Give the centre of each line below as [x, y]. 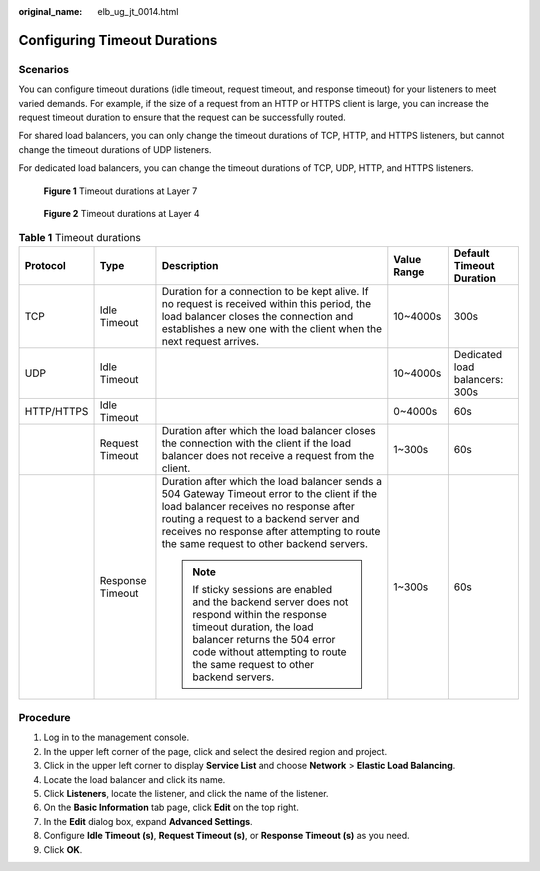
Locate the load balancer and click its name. [134, 779]
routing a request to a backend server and [260, 518]
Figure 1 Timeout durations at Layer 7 [120, 191]
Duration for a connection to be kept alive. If [265, 291]
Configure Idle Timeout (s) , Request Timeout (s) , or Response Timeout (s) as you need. [226, 836]
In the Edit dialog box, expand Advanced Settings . [148, 821]
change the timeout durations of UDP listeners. [115, 149]
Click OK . [63, 849]
